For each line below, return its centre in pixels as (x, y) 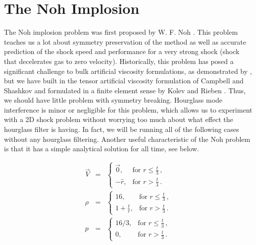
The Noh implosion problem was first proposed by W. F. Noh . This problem (121, 32)
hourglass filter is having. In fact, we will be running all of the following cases (122, 129)
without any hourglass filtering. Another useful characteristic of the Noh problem (127, 139)
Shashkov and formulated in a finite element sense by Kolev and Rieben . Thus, (125, 90)
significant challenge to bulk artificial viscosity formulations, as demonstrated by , (128, 71)
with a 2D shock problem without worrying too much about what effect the (119, 119)
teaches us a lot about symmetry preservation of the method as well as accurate (125, 41)
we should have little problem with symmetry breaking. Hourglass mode (113, 100)
